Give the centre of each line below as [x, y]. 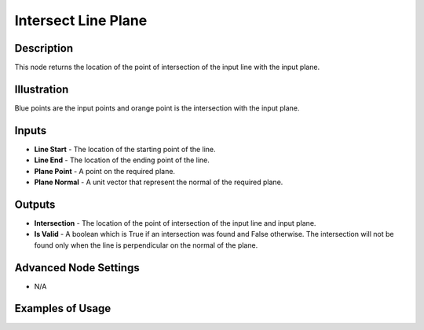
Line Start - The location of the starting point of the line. [125, 149]
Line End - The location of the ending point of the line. [122, 160]
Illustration [42, 89]
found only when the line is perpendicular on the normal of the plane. [146, 245]
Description [44, 48]
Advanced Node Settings [77, 268]
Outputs [35, 204]
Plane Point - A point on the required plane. [105, 171]
